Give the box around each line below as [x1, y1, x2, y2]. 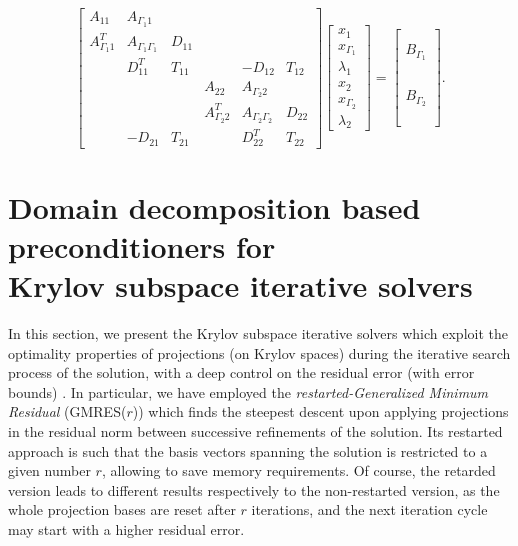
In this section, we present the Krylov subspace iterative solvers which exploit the [8, 323, 508, 344]
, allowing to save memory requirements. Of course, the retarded [101, 460, 496, 481]
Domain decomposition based [8, 186, 421, 227]
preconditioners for [8, 225, 276, 266]
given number [8, 460, 91, 481]
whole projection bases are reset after [8, 499, 236, 520]
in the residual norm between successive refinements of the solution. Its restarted [8, 421, 503, 441]
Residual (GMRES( [8, 401, 127, 422]
